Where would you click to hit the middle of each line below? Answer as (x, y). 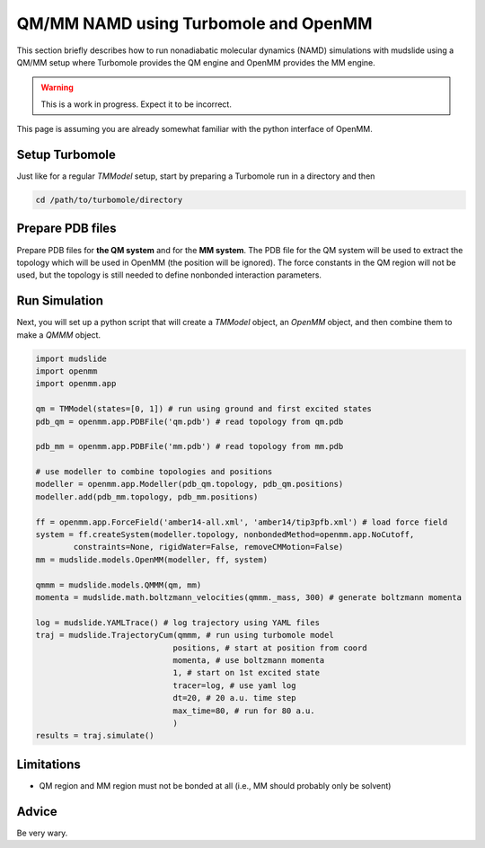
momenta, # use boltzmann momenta (249, 660)
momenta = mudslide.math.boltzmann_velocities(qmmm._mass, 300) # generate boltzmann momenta (249, 597)
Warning (57, 88)
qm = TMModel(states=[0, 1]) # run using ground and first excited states (204, 409)
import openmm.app (76, 384)
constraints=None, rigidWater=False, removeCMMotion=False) (208, 547)
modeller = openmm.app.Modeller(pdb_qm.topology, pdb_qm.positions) (190, 484)
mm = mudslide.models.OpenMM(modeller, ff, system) (152, 560)
